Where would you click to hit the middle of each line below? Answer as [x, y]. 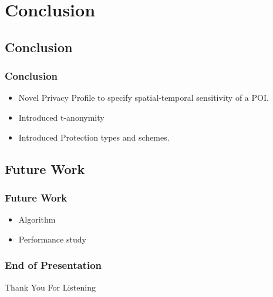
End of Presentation [53, 265]
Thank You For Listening [50, 287]
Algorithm [37, 219]
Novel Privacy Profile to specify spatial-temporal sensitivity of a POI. [144, 98]
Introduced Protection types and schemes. [94, 137]
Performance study [52, 239]
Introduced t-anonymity [61, 117]
